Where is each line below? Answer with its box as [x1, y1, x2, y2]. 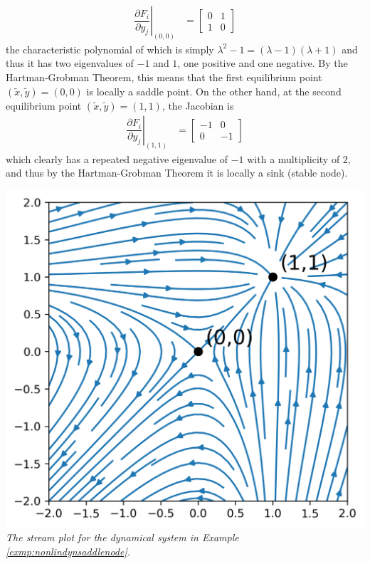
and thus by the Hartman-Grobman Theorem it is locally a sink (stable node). [6, 165, 348, 180]
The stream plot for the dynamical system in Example [6, 530, 239, 545]
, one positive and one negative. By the [177, 56, 348, 70]
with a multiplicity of [247, 151, 340, 166]
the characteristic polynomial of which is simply [6, 41, 214, 56]
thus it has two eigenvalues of [6, 56, 134, 70]
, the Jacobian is [162, 98, 234, 113]
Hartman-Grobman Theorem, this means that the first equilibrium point [6, 70, 322, 85]
